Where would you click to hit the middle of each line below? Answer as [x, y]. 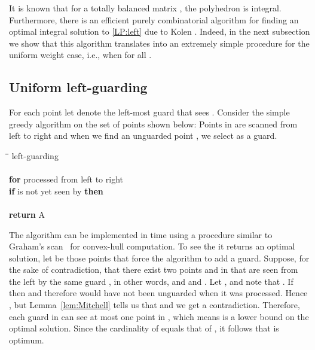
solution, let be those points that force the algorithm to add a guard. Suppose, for [159, 258]
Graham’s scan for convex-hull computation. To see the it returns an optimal [152, 246]
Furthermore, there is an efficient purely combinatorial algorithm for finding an [154, 19]
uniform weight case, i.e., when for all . [80, 55]
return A [27, 214]
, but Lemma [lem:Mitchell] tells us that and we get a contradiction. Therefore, [155, 305]
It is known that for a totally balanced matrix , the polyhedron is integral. [145, 8]
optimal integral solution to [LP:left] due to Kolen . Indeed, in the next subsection [160, 31]
